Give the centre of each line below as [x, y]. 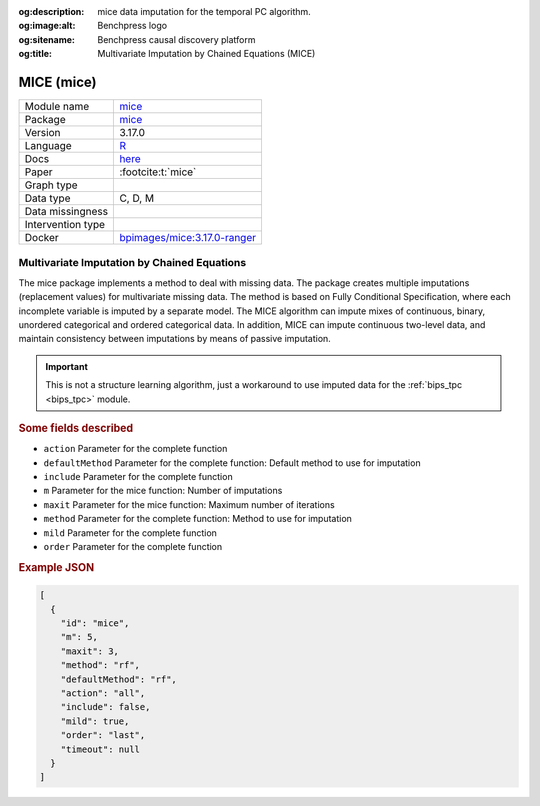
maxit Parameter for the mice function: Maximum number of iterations [189, 504]
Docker [41, 238]
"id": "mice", [95, 623]
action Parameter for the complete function [135, 449]
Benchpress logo [132, 26]
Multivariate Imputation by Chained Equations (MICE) [206, 54]
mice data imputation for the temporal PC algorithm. [204, 11]
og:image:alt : [47, 26]
